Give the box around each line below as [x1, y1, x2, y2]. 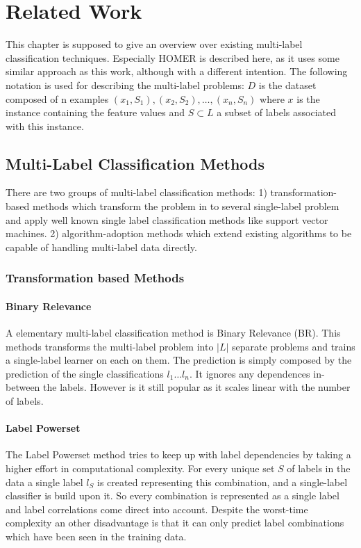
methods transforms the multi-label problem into [6, 339, 214, 353]
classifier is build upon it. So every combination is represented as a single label [6, 488, 339, 503]
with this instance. [6, 118, 84, 133]
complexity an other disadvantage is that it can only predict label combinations [6, 515, 344, 530]
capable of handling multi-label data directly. [6, 239, 197, 254]
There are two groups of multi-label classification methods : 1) [6, 185, 267, 200]
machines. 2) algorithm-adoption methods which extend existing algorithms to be [6, 226, 352, 241]
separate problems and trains [232, 339, 355, 353]
